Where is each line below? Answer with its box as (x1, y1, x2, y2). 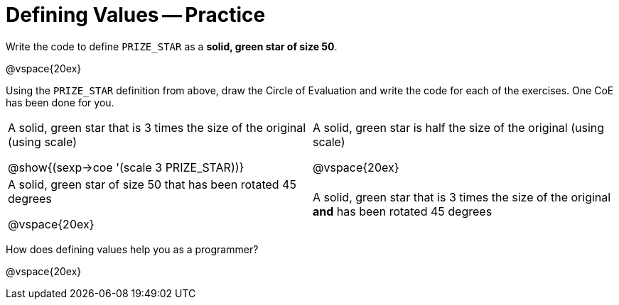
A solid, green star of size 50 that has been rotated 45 (8, 177, 296, 192)
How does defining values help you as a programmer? (6, 243, 259, 255)
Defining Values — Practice (6, 3, 266, 27)
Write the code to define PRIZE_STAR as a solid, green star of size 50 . (6, 40, 338, 52)
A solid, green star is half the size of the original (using (313, 120, 605, 135)
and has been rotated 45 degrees (313, 204, 492, 218)
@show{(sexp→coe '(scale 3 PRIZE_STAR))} (8, 160, 244, 174)
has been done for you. (6, 96, 114, 109)
